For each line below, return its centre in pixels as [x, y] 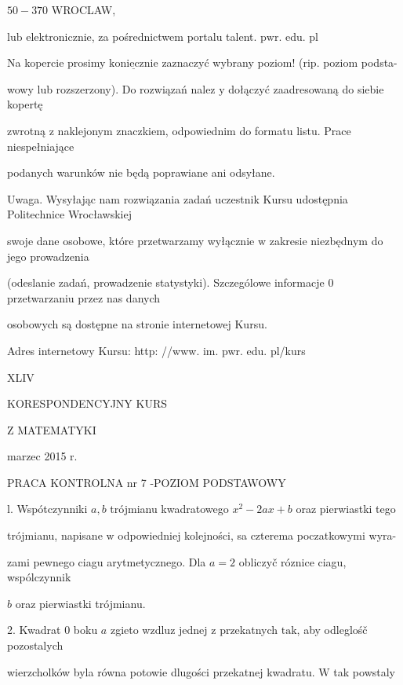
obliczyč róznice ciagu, [292, 561]
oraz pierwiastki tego [346, 509]
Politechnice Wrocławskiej [70, 214]
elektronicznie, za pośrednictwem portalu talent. [142, 36]
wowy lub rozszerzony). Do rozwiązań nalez [111, 88]
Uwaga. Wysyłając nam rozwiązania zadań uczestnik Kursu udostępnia [178, 198]
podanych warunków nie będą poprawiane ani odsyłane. [141, 172]
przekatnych [249, 630]
